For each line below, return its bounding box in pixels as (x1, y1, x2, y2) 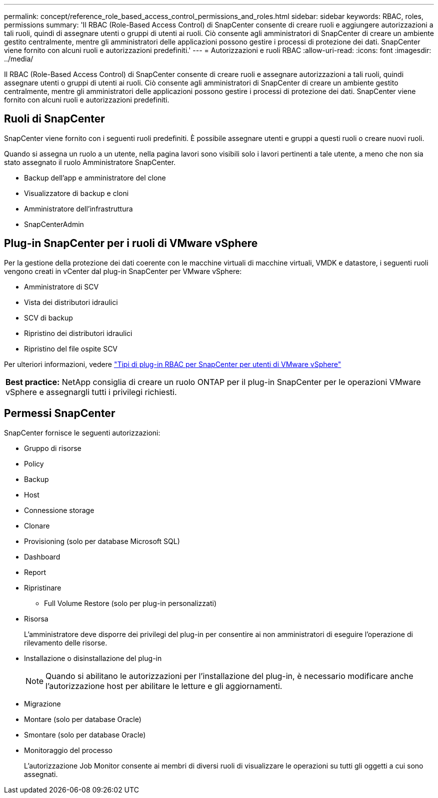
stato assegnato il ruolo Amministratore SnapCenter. (4, 157, 176, 166)
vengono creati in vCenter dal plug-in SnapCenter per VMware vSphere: (4, 266, 242, 275)
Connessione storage (24, 505, 94, 514)
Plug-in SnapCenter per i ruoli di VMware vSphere (4, 237, 258, 250)
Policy (24, 459, 44, 468)
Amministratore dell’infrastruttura (24, 204, 133, 213)
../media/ (4, 54, 33, 63)
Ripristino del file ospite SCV (24, 344, 118, 353)
